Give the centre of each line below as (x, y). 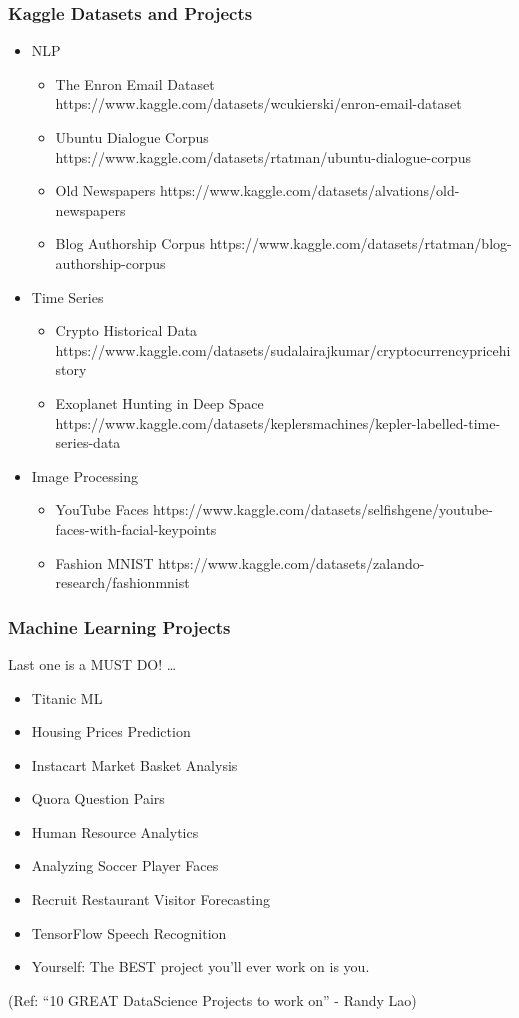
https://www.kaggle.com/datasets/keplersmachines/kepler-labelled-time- (278, 422)
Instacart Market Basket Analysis (134, 764)
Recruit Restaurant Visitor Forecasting (150, 899)
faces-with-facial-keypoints (136, 528)
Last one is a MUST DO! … (92, 663)
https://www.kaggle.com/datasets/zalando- (291, 562)
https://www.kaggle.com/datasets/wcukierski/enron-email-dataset (258, 103)
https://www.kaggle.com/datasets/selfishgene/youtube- (323, 509)
